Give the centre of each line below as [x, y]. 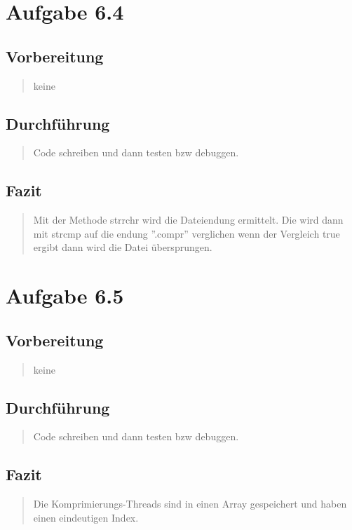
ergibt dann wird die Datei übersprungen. [123, 247]
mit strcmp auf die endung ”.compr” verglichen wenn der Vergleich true [187, 233]
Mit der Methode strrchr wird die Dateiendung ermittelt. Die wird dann [188, 220]
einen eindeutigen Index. [86, 517]
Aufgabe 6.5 [65, 295]
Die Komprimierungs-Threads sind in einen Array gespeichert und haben [190, 504]
